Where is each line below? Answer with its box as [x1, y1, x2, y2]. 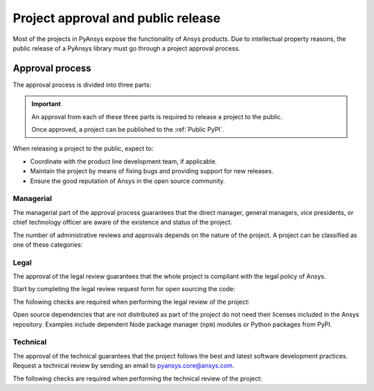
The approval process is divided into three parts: [12, 80, 152, 89]
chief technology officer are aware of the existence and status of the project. [12, 218, 233, 227]
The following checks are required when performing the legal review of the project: [12, 297, 250, 306]
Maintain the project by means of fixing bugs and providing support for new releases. [30, 167, 274, 175]
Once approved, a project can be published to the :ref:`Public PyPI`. [31, 125, 224, 134]
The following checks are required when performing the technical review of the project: [12, 374, 262, 383]
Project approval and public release [12, 10, 221, 26]
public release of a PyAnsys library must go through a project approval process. [12, 44, 240, 52]
